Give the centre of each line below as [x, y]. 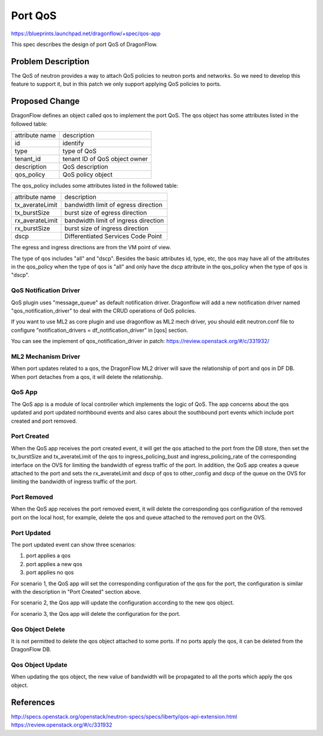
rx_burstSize [32, 228]
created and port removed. [44, 421]
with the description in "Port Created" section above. [76, 591]
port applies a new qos [54, 564]
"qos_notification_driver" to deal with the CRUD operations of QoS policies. [104, 311]
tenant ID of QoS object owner [105, 158]
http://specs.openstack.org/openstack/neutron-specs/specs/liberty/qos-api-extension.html [124, 716]
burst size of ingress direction [106, 228]
